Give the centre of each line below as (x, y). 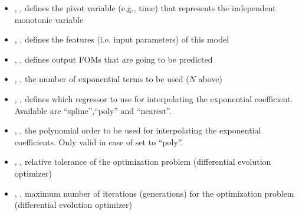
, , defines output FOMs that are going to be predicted (114, 59)
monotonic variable (49, 19)
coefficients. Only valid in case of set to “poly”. (99, 141)
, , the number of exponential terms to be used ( (102, 79)
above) (210, 79)
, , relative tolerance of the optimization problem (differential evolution (143, 162)
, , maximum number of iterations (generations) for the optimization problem (154, 193)
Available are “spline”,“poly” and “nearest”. (93, 110)
